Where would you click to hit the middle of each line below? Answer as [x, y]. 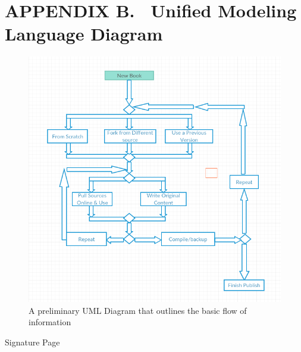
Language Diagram [84, 34]
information [50, 322]
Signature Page [32, 342]
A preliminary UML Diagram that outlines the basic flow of [138, 310]
